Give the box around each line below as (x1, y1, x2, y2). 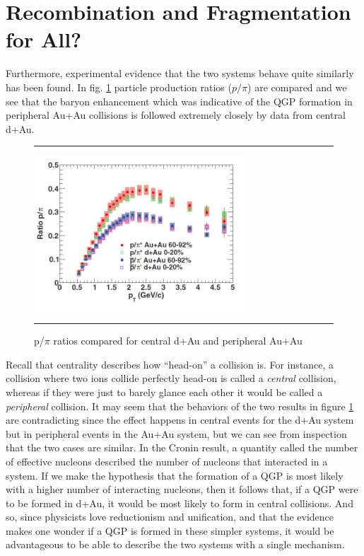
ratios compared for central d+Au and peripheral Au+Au (53, 333, 303, 348)
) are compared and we (247, 79, 347, 94)
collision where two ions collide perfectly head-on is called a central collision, (6, 371, 336, 386)
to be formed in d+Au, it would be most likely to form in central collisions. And (6, 495, 353, 510)
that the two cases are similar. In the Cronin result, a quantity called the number (6, 440, 358, 455)
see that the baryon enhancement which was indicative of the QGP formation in (6, 93, 353, 108)
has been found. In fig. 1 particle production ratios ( (6, 79, 232, 94)
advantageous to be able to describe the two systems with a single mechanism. (6, 537, 345, 552)
